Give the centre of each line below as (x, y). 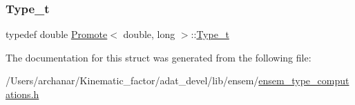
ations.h (22, 94)
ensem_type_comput (304, 80)
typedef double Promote (57, 34)
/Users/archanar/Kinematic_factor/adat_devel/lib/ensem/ (132, 80)
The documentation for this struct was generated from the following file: (159, 57)
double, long (149, 34)
